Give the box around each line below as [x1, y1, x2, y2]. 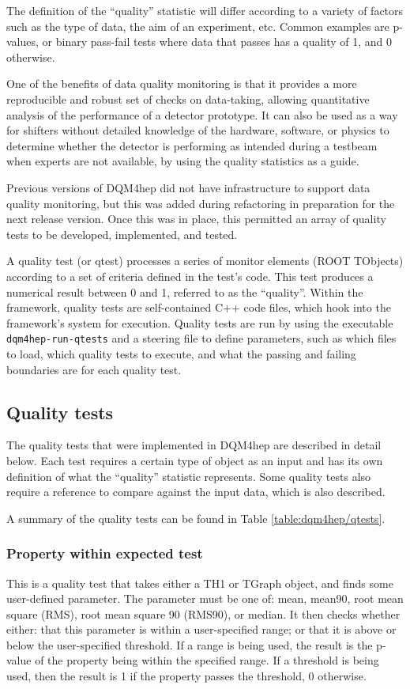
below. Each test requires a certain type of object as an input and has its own [6, 452, 383, 468]
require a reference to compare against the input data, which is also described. [6, 483, 386, 500]
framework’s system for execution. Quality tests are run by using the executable [6, 314, 393, 331]
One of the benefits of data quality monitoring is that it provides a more [6, 75, 357, 92]
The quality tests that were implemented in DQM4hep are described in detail [6, 437, 382, 453]
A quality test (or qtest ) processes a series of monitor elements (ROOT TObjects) [6, 252, 404, 269]
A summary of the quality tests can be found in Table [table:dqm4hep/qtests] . [6, 509, 386, 526]
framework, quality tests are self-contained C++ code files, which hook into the [6, 299, 391, 316]
